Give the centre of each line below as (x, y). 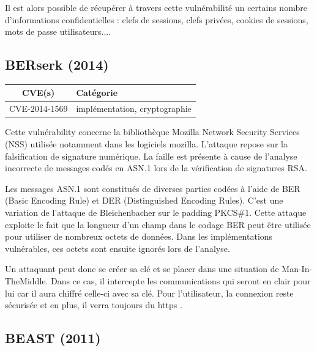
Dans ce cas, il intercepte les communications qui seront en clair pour (181, 280)
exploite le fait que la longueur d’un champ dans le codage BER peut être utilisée (158, 224)
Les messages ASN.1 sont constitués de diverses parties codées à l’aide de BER (153, 188)
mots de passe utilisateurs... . (58, 31)
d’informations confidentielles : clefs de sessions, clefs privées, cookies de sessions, (157, 19)
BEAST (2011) (53, 338)
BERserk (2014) (57, 65)
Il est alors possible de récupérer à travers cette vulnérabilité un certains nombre (156, 7)
